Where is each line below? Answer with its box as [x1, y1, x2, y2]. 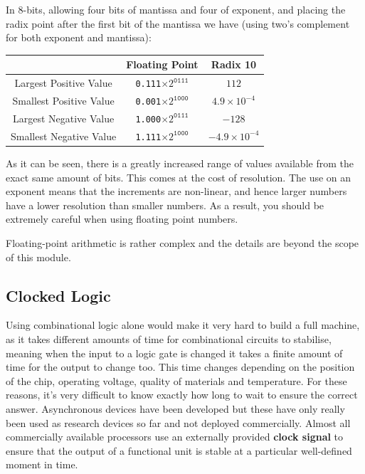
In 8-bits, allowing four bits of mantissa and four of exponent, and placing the [6, 2, 346, 16]
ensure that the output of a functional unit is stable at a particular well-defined [6, 443, 352, 458]
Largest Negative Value [12, 110, 115, 125]
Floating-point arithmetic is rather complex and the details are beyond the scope [6, 235, 359, 250]
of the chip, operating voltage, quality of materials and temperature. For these [6, 373, 347, 388]
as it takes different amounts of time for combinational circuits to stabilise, [6, 331, 332, 346]
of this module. [6, 249, 71, 264]
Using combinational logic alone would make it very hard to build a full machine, [6, 317, 360, 332]
